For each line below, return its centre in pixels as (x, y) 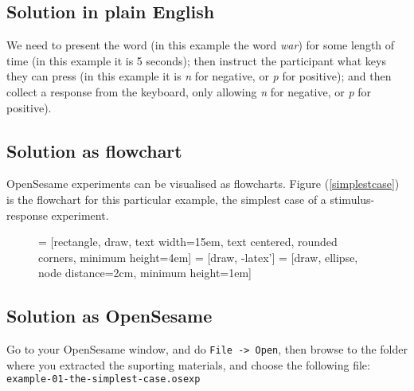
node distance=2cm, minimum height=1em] (145, 273)
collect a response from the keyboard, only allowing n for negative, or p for (189, 91)
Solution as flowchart (94, 150)
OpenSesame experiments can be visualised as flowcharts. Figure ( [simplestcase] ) (203, 184)
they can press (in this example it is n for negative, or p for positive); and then (199, 76)
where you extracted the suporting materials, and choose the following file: (188, 364)
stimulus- (352, 199)
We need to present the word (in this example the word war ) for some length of (201, 45)
